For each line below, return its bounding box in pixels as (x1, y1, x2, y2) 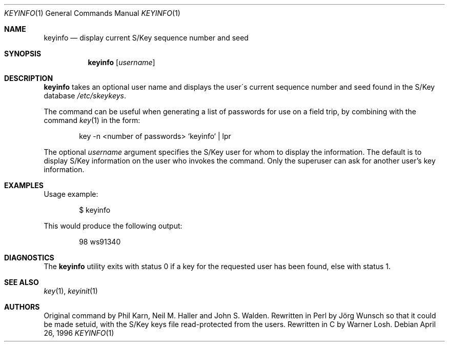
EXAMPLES (4, 181, 44, 190)
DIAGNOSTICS (4, 253, 54, 262)
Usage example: (44, 190, 98, 198)
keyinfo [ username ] (88, 58, 155, 67)
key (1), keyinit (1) (44, 287, 98, 295)
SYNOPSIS (4, 49, 42, 58)
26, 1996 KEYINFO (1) (44, 329, 114, 337)
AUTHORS (4, 302, 40, 311)
